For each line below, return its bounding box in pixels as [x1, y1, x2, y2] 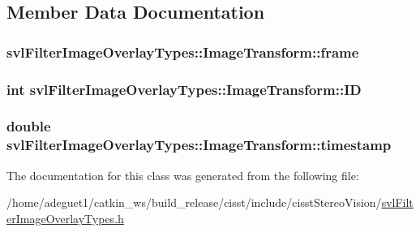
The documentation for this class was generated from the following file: [6, 166, 359, 183]
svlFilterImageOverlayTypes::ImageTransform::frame [6, 41, 359, 62]
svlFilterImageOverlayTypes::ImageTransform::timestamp [6, 135, 392, 155]
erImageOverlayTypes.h [6, 209, 124, 226]
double [6, 116, 51, 136]
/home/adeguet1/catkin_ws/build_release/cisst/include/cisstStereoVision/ [6, 194, 382, 211]
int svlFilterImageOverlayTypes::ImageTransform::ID [6, 79, 362, 99]
